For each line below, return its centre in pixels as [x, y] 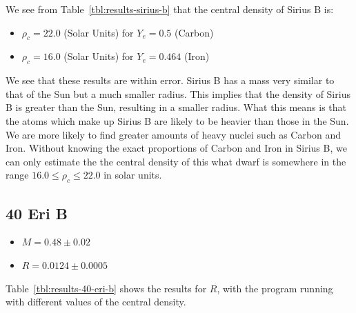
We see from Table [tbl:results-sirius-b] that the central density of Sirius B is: [170, 9]
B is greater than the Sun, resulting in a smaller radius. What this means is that [176, 107]
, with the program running [275, 288]
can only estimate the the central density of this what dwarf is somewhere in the [176, 161]
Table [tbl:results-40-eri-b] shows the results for [106, 288]
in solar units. [133, 175]
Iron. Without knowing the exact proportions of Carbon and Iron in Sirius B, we [176, 148]
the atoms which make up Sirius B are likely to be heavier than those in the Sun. [177, 120]
